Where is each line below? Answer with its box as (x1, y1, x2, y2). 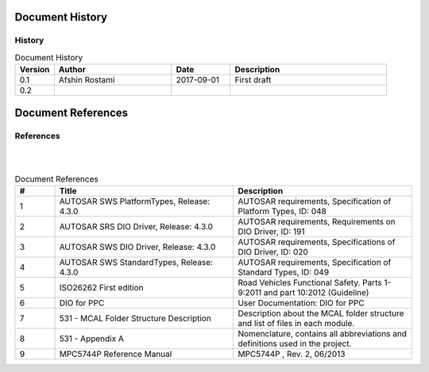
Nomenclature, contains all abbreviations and (238, 328, 408, 339)
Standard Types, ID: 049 (238, 267, 330, 278)
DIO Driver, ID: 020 (238, 247, 309, 258)
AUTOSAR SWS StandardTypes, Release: (59, 257, 214, 268)
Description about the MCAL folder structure (238, 308, 404, 319)
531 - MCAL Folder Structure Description (59, 313, 212, 324)
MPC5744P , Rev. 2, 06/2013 (238, 349, 346, 360)
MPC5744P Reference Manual (59, 349, 172, 360)
